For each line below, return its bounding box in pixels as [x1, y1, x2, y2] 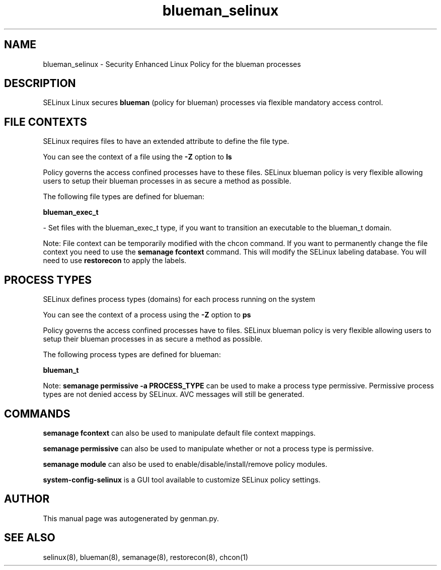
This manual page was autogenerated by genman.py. [43, 514, 219, 523]
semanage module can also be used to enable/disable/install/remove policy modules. [43, 459, 328, 468]
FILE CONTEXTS [4, 115, 87, 128]
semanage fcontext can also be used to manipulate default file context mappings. [43, 428, 316, 437]
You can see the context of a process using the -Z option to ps [43, 310, 251, 319]
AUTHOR [4, 493, 50, 506]
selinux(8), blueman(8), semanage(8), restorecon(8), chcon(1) [43, 552, 248, 561]
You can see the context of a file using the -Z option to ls [43, 152, 232, 161]
